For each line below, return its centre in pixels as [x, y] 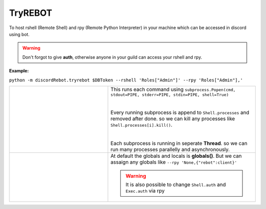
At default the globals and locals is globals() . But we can [176, 156]
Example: [19, 71]
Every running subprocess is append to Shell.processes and [180, 112]
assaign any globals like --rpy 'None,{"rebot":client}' [174, 162]
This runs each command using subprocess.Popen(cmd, [173, 89]
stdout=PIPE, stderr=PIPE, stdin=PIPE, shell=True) [170, 94]
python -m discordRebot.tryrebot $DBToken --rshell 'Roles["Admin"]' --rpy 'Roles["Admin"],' [126, 80]
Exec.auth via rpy [145, 191]
